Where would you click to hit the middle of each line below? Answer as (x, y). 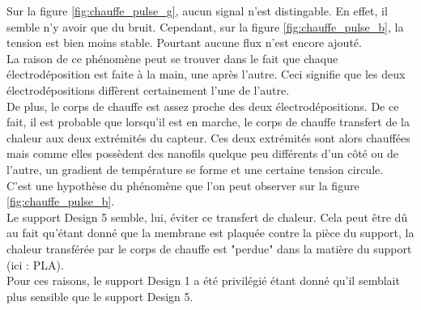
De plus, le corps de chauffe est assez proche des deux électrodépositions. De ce (203, 106)
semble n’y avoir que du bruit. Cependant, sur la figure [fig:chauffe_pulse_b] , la (205, 26)
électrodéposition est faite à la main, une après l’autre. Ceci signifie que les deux (206, 74)
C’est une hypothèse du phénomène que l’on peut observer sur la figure (183, 185)
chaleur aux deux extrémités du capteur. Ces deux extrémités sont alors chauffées (208, 137)
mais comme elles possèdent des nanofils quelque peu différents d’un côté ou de (202, 153)
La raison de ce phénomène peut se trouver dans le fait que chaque (172, 58)
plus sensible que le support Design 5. (100, 296)
